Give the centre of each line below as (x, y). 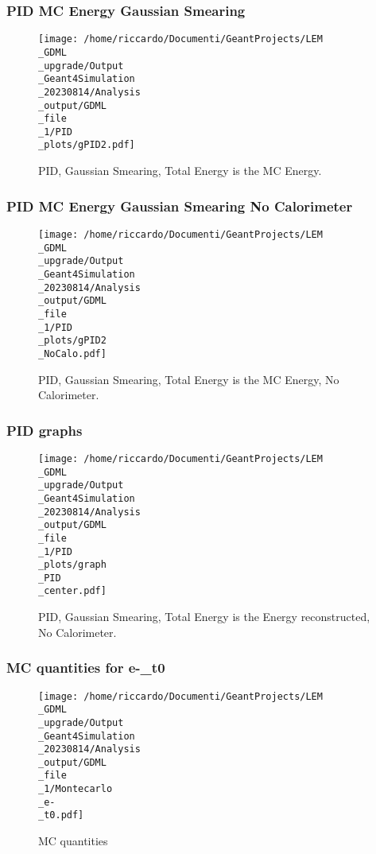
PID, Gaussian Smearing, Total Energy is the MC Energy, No (189, 379)
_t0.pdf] (61, 815)
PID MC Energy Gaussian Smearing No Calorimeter (180, 206)
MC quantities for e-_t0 (86, 668)
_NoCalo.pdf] (72, 353)
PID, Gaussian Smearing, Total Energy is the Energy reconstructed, (204, 617)
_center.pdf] (72, 591)
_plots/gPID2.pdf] (87, 145)
